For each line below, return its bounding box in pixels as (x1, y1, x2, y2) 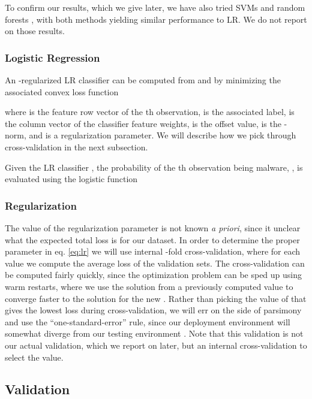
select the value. (5, 350, 64, 363)
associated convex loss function (5, 85, 119, 98)
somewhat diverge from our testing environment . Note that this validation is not (5, 327, 304, 340)
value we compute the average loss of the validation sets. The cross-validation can (5, 256, 305, 269)
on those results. (5, 25, 65, 37)
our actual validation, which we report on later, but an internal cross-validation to (5, 338, 307, 351)
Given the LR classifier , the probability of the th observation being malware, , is (5, 161, 303, 173)
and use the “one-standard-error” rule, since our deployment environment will (5, 315, 290, 328)
